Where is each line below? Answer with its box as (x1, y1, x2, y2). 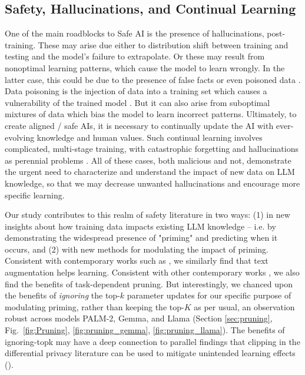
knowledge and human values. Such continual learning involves (37, 131, 263, 143)
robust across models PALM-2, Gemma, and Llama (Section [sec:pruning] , (5, 312, 273, 324)
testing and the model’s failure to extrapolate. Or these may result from (5, 50, 265, 62)
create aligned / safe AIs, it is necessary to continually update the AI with (5, 119, 274, 131)
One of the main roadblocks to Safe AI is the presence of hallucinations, (5, 27, 264, 39)
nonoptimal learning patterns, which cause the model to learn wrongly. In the (5, 61, 285, 74)
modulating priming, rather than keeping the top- (5, 300, 184, 313)
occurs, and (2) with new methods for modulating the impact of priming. (5, 243, 268, 255)
